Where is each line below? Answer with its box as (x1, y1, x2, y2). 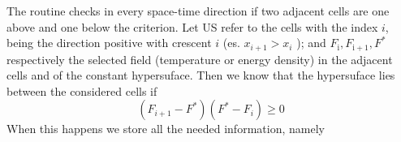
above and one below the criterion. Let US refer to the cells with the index (6, 18, 378, 35)
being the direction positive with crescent (6, 34, 212, 51)
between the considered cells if (6, 82, 157, 99)
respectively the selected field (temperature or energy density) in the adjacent (6, 50, 393, 67)
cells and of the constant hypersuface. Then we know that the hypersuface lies (6, 67, 395, 84)
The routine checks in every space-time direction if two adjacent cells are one (6, 2, 390, 19)
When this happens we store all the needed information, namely (6, 120, 325, 137)
